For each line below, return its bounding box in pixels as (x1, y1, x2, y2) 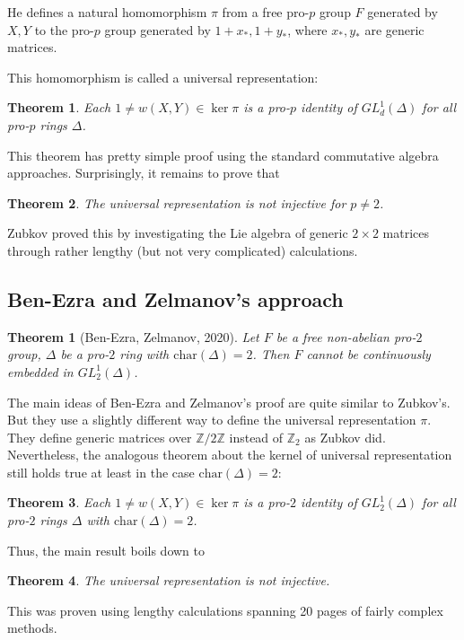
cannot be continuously (306, 345, 431, 364)
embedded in (7, 362, 74, 381)
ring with (119, 345, 170, 364)
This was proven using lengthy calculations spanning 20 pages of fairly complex (7, 601, 443, 619)
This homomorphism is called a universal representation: (7, 67, 319, 86)
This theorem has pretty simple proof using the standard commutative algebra (7, 145, 439, 164)
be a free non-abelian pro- (276, 327, 416, 346)
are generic (364, 20, 425, 39)
